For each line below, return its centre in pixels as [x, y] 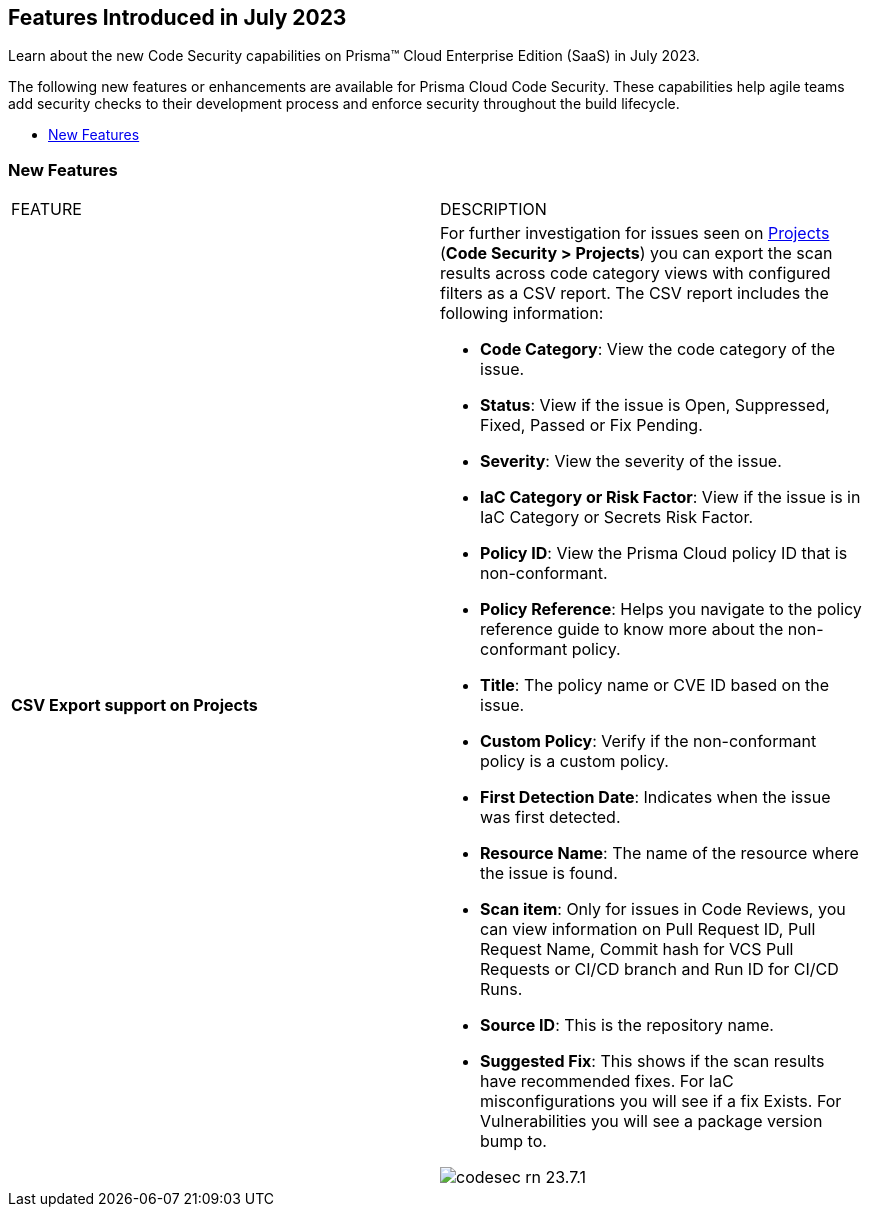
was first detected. [550, 817]
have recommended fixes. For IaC [607, 1081]
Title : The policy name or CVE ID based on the [655, 685]
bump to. [513, 1141]
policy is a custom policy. [574, 761]
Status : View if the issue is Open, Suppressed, [655, 405]
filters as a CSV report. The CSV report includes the [634, 293]
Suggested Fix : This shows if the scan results [652, 1061]
